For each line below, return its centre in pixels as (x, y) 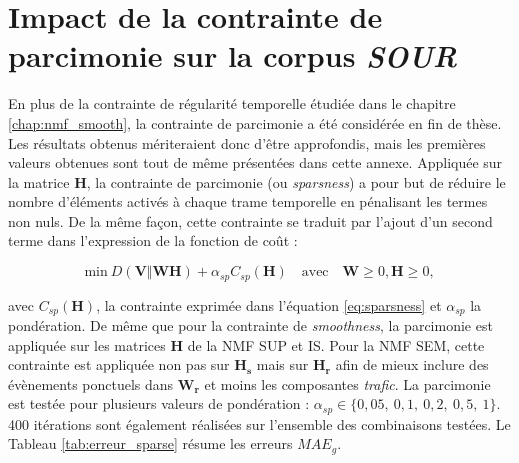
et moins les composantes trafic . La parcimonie (347, 383)
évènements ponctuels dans (91, 383)
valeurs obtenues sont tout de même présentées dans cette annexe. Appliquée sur (255, 162)
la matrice (39, 181)
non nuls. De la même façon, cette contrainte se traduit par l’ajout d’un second (250, 220)
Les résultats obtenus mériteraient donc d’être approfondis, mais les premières (247, 142)
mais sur (282, 364)
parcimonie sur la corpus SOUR (232, 56)
